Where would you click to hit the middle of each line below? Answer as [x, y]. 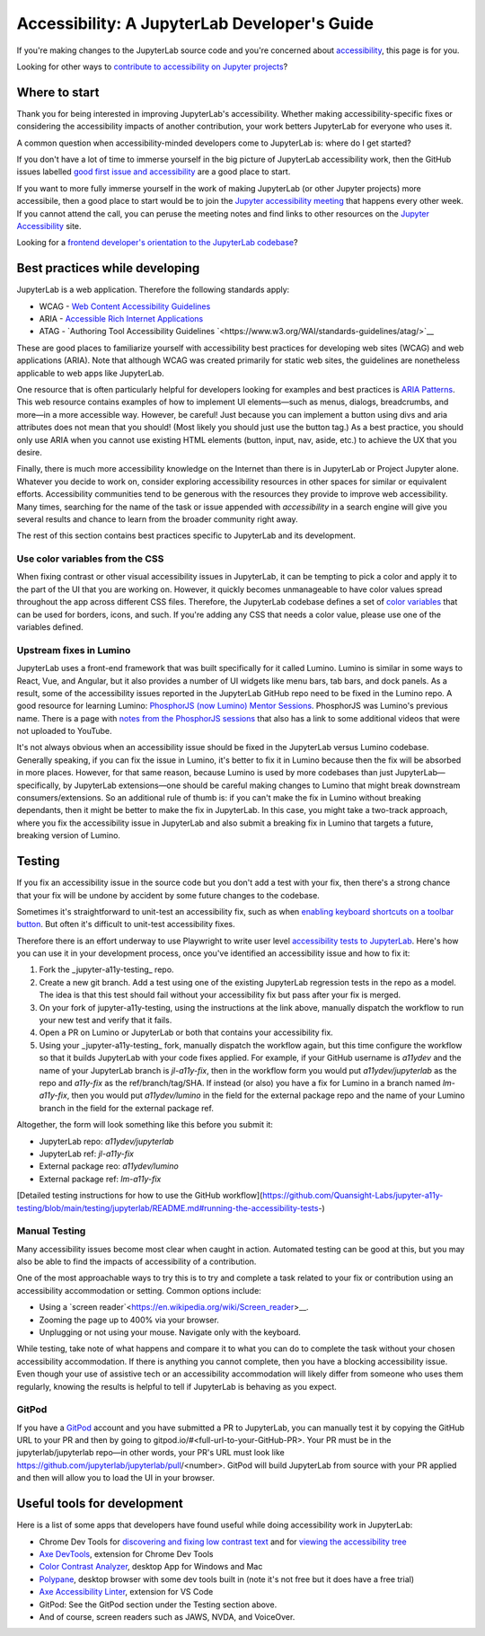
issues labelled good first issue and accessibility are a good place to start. [154, 172]
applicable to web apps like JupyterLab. [91, 373]
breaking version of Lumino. [69, 836]
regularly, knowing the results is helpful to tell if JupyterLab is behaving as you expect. [176, 1386]
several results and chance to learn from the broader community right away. [157, 519]
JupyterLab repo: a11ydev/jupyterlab [106, 1141]
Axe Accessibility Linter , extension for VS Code [126, 1592]
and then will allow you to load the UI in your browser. [116, 1478]
